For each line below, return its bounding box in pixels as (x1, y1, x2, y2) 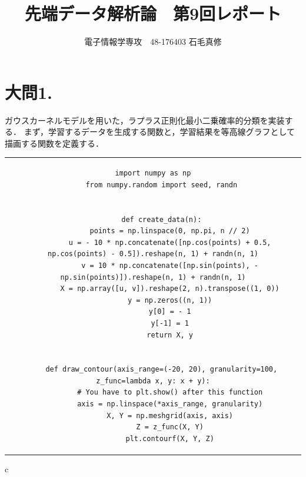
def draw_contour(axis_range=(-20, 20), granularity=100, (45, 365, 278, 374)
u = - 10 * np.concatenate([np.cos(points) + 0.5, (68, 238, 271, 247)
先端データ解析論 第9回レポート (24, 1, 282, 25)
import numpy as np (115, 169, 191, 178)
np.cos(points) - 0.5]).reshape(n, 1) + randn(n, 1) (48, 250, 258, 259)
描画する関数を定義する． (5, 137, 104, 149)
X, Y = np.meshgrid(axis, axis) (107, 411, 234, 420)
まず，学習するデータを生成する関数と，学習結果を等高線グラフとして (24, 125, 295, 138)
